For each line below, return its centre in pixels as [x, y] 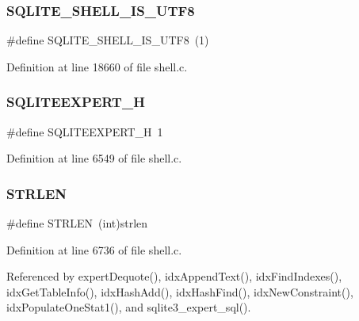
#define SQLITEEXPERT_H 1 [85, 131]
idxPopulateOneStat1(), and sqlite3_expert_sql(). [129, 307]
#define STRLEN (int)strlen [77, 223]
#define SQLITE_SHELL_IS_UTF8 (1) [108, 40]
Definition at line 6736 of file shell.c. [94, 249]
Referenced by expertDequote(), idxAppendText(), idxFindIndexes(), [174, 276]
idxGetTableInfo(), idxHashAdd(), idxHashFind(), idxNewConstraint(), [180, 291]
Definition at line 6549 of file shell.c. [94, 158]
